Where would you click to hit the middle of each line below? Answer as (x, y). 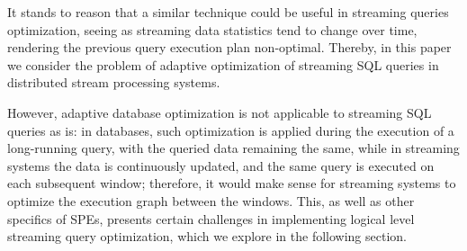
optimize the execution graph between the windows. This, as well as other (211, 200)
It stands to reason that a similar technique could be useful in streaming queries (228, 12)
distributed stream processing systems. (114, 82)
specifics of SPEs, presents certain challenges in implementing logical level (211, 218)
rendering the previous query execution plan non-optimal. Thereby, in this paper (229, 47)
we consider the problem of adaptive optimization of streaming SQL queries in (223, 64)
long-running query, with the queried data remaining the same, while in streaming (233, 148)
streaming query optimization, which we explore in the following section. (207, 236)
